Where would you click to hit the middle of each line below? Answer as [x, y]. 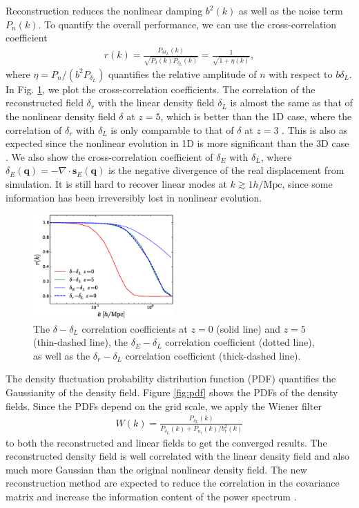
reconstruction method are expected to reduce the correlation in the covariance [173, 483]
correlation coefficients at [135, 328]
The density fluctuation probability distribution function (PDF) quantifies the [171, 379]
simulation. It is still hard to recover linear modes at [116, 184]
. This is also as [315, 129]
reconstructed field [45, 102]
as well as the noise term [291, 10]
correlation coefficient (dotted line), [240, 342]
